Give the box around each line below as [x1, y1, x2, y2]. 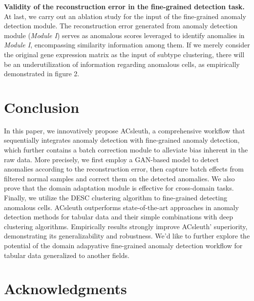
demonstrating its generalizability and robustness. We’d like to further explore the [4, 231, 250, 241]
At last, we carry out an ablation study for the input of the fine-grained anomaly [4, 11, 246, 21]
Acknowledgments [4, 279, 127, 299]
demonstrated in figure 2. [4, 68, 80, 79]
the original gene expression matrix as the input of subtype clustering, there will [4, 49, 245, 59]
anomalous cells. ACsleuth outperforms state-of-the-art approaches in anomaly [4, 202, 239, 212]
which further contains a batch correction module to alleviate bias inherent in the [4, 145, 248, 155]
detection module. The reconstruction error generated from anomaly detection [4, 21, 238, 31]
